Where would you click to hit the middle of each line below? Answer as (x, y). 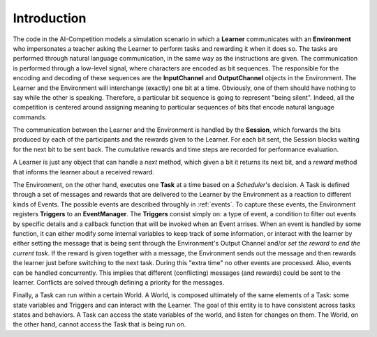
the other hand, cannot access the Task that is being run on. (99, 324)
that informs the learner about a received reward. (84, 172)
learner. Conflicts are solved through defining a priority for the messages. (119, 282)
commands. (30, 117)
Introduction (50, 18)
